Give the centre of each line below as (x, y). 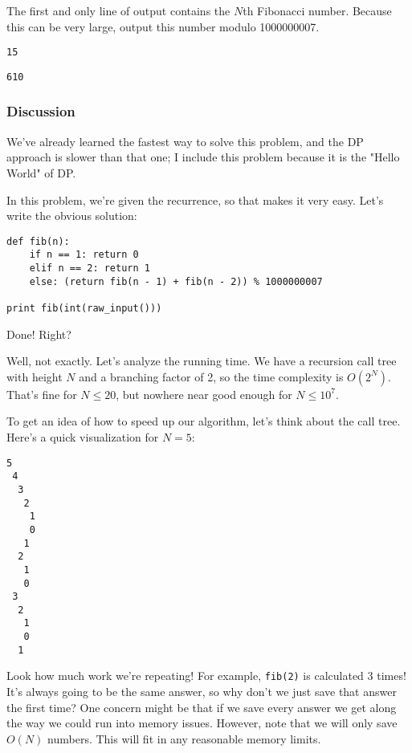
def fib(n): (38, 241)
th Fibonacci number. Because (317, 10)
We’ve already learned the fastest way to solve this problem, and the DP (185, 141)
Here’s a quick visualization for (83, 437)
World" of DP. (41, 172)
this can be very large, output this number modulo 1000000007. (163, 26)
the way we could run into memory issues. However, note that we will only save (202, 723)
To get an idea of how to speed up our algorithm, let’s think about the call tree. (204, 421)
